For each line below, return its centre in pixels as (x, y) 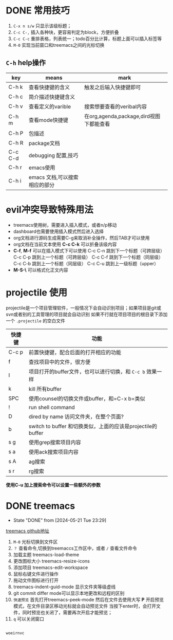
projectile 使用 (37, 292)
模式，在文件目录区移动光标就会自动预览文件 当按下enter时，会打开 (85, 606)
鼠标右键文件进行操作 (36, 574)
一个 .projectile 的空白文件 (36, 321)
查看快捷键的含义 (49, 87)
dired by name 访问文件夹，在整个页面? (76, 416)
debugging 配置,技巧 (53, 155)
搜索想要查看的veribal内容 (116, 106)
